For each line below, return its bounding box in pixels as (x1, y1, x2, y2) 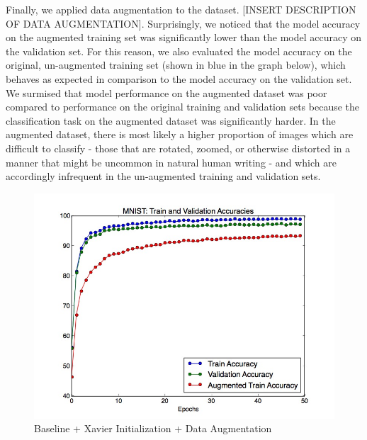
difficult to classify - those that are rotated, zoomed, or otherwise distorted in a (6, 140, 351, 155)
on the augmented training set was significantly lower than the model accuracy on (6, 30, 361, 45)
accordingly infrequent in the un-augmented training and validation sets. (6, 169, 321, 184)
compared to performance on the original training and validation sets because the (6, 99, 359, 114)
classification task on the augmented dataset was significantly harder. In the (6, 113, 336, 128)
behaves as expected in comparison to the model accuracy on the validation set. (6, 71, 352, 86)
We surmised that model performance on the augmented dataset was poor (6, 85, 327, 100)
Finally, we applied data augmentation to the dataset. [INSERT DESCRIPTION (6, 2, 356, 16)
